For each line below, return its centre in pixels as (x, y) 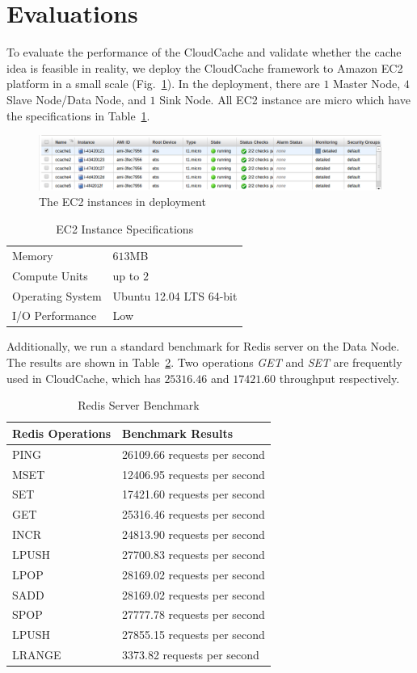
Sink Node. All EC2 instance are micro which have (285, 99)
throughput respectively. (339, 378)
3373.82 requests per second (191, 655)
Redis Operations (61, 433)
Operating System (57, 295)
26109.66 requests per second (194, 454)
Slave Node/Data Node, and (76, 99)
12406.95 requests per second (194, 474)
